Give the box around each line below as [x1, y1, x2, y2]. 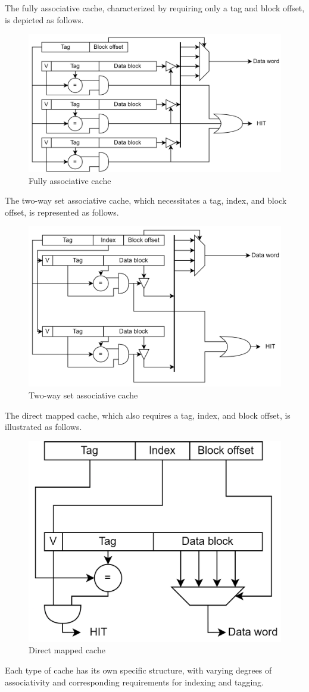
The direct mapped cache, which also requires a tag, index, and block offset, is [5, 409, 291, 421]
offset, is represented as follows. [5, 205, 119, 218]
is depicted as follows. [5, 13, 84, 26]
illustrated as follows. [5, 420, 82, 433]
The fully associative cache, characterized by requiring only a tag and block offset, [5, 2, 305, 14]
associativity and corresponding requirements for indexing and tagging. [5, 675, 264, 688]
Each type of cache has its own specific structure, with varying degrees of [5, 664, 272, 677]
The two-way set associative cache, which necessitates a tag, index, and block [5, 194, 287, 207]
